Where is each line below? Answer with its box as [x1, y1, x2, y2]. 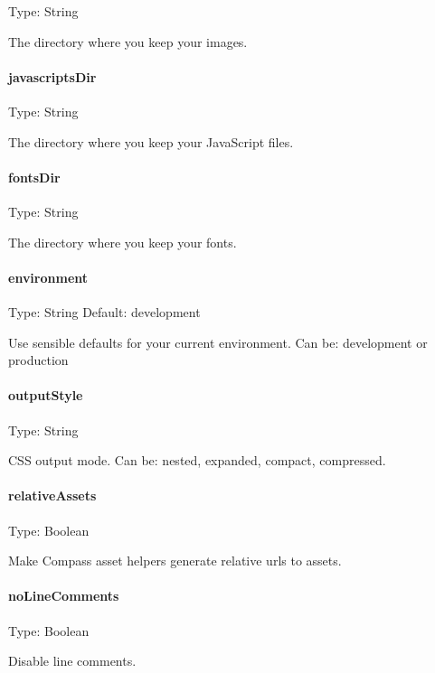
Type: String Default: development [8, 302, 201, 321]
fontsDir [8, 167, 61, 186]
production [8, 351, 69, 369]
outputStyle [8, 386, 83, 405]
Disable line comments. [8, 651, 137, 670]
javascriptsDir [8, 67, 97, 86]
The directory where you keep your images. [8, 32, 248, 51]
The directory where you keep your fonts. [8, 232, 237, 251]
